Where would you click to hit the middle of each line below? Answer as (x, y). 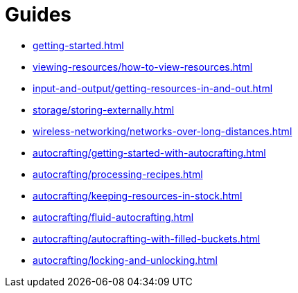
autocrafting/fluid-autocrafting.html (113, 217)
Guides (38, 15)
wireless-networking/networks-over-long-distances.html (163, 131)
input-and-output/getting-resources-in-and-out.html (153, 88)
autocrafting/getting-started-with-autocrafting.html (149, 152)
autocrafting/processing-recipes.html (118, 174)
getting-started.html (78, 45)
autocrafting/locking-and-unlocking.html (125, 260)
